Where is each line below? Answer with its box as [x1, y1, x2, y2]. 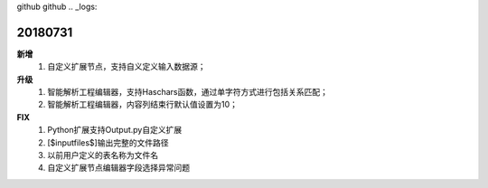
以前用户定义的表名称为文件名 [47, 150, 158, 161]
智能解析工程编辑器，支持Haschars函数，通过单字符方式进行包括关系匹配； [47, 87, 329, 98]
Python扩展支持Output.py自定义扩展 [47, 125, 183, 136]
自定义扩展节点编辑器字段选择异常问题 [47, 163, 190, 174]
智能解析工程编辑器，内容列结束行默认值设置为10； [47, 99, 239, 110]
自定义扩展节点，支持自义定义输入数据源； [47, 61, 206, 72]
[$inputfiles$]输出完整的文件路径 [47, 136, 169, 148]
